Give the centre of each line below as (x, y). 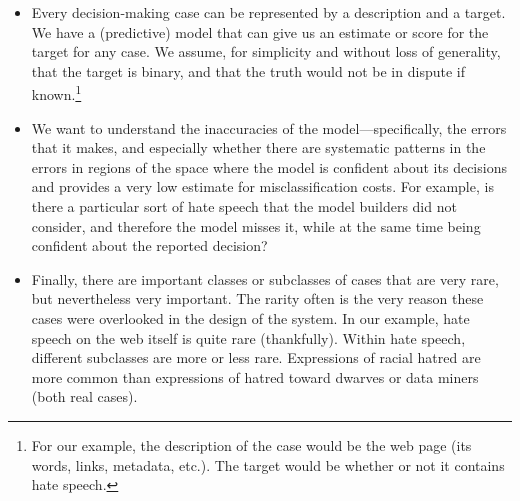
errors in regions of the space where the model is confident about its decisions (269, 166)
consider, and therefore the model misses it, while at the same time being (256, 225)
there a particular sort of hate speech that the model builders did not (244, 206)
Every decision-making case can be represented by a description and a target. (268, 12)
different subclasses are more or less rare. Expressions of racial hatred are (256, 357)
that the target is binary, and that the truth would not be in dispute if (248, 70)
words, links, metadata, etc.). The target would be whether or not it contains (268, 464)
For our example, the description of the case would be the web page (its (251, 444)
